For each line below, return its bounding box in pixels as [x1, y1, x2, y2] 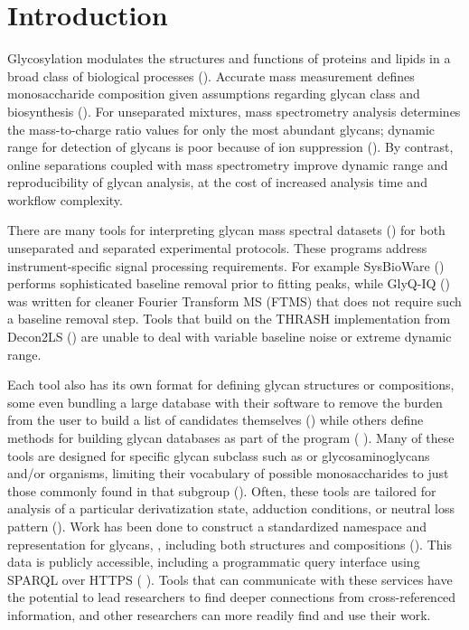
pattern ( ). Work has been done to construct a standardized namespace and [7, 516, 427, 535]
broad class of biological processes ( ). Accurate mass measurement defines [7, 66, 415, 85]
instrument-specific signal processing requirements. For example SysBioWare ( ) [7, 256, 445, 275]
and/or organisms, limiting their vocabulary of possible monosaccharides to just [7, 464, 449, 483]
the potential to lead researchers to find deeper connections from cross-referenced [7, 588, 456, 606]
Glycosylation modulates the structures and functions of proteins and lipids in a [7, 49, 451, 68]
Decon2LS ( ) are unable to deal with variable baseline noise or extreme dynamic [7, 327, 452, 346]
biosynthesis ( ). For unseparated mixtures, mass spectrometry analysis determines [7, 101, 461, 120]
